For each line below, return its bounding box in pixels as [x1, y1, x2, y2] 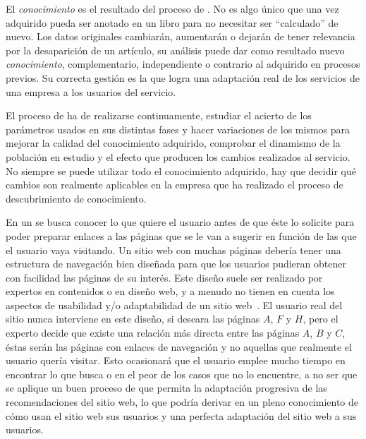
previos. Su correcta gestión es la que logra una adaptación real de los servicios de [6, 70, 360, 85]
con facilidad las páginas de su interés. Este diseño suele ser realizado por [6, 270, 323, 284]
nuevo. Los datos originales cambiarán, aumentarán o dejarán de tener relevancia [6, 29, 355, 44]
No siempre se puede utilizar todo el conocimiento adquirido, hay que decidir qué [6, 163, 356, 178]
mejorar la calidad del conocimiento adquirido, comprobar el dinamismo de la [6, 136, 341, 150]
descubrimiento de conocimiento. [6, 191, 147, 205]
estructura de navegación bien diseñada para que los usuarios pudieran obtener [6, 256, 346, 271]
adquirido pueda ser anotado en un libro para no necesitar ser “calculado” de [6, 15, 338, 30]
